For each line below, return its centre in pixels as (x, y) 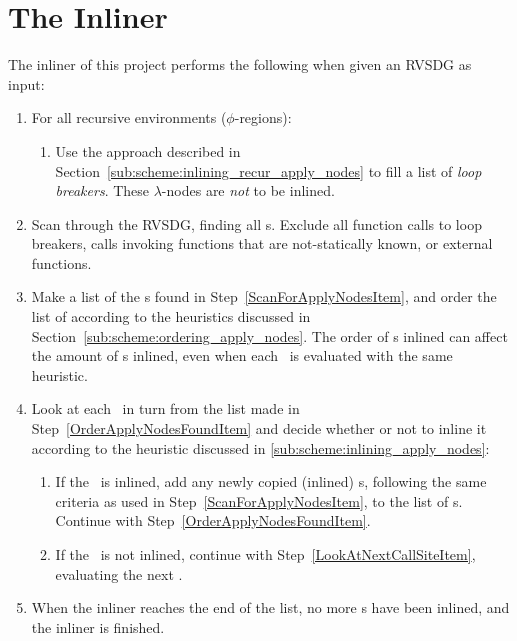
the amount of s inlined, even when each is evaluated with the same (242, 355)
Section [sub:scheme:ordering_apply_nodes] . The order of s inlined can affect (269, 335)
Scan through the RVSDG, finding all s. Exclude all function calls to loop (256, 223)
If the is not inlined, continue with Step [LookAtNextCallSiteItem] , (265, 554)
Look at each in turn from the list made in (165, 408)
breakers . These (102, 190)
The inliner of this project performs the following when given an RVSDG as (240, 64)
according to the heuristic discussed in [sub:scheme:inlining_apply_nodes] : (260, 447)
